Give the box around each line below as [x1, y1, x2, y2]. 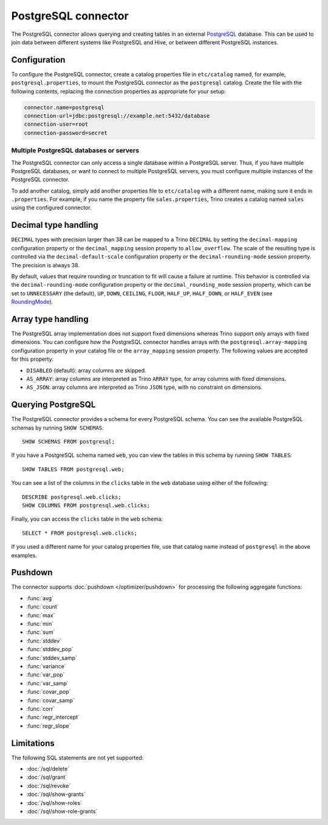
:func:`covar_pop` [26, 688, 71, 696]
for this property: [11, 355, 54, 363]
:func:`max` [26, 611, 55, 619]
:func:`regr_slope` [26, 722, 71, 729]
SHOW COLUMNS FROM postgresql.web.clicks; [22, 502, 151, 508]
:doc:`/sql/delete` [26, 765, 70, 773]
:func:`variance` [26, 662, 66, 669]
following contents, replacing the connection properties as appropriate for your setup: [11, 87, 226, 95]
